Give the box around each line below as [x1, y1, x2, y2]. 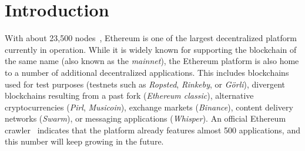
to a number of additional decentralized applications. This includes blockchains [5, 66, 289, 78]
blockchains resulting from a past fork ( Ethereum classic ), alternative [5, 89, 254, 102]
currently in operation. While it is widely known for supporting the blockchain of [5, 43, 297, 55]
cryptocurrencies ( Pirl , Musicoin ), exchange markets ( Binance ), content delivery [5, 100, 293, 113]
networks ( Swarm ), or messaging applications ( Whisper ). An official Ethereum [5, 112, 286, 125]
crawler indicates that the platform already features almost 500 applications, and [5, 123, 300, 136]
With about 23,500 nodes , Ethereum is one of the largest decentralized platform [5, 32, 297, 44]
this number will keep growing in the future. [5, 135, 164, 147]
